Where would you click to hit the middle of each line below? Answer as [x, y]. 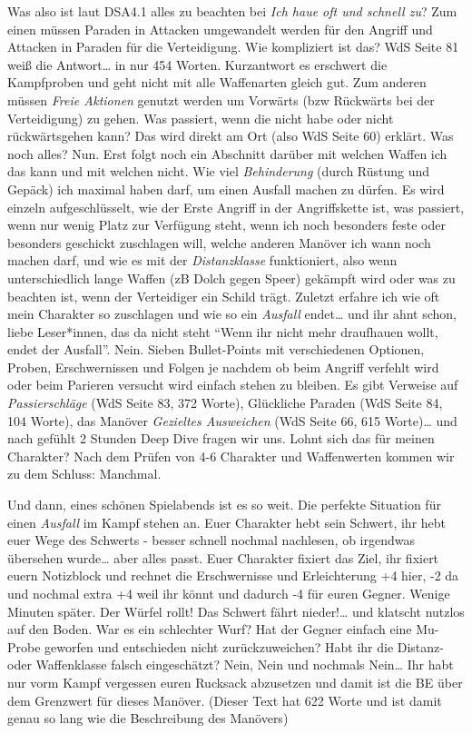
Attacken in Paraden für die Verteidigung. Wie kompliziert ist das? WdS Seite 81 [233, 47]
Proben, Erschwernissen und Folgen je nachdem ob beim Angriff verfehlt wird [223, 367]
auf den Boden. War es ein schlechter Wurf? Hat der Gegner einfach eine [210, 629]
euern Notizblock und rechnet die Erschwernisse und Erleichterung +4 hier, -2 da [233, 575]
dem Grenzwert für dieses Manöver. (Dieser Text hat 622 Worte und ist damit [225, 700]
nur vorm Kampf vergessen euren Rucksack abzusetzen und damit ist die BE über [235, 682]
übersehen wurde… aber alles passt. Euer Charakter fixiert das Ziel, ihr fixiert [223, 557]
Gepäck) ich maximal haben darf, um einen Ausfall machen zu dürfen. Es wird [226, 188]
